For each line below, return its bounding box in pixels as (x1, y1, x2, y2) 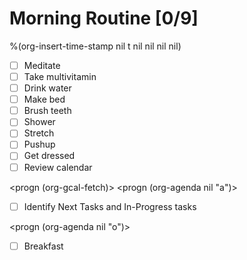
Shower (23, 116, 56, 128)
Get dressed (23, 150, 76, 162)
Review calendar (23, 161, 93, 173)
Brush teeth (23, 105, 72, 117)
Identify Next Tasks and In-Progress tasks (23, 200, 197, 212)
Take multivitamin (23, 71, 97, 82)
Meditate (23, 59, 61, 71)
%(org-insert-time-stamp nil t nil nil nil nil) (9, 40, 182, 52)
